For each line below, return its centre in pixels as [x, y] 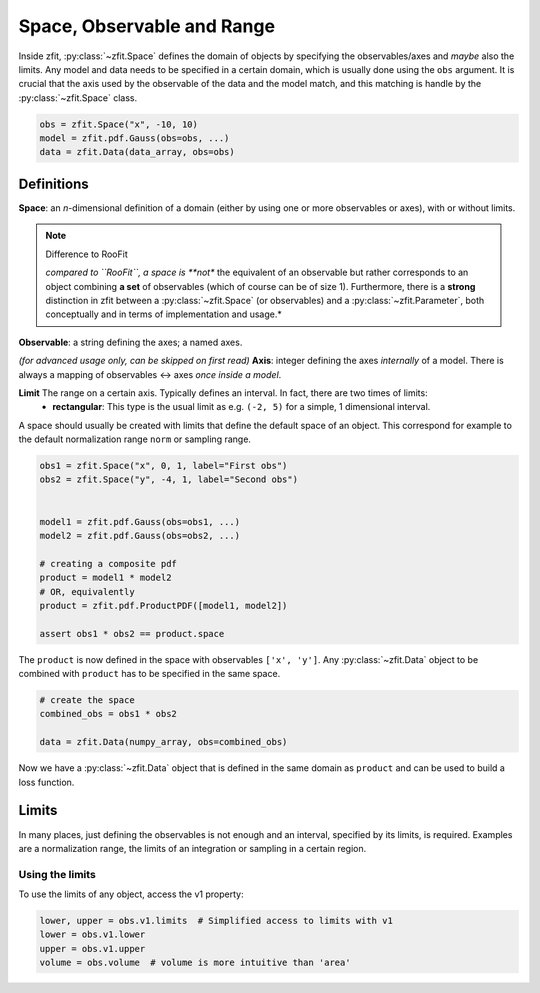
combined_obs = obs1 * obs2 [108, 714]
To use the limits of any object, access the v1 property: [131, 894]
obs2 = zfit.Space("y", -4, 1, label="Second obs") [169, 479]
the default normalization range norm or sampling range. [135, 439]
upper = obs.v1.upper [92, 948]
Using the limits [57, 874]
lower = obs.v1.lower [92, 934]
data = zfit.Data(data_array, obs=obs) [137, 152]
